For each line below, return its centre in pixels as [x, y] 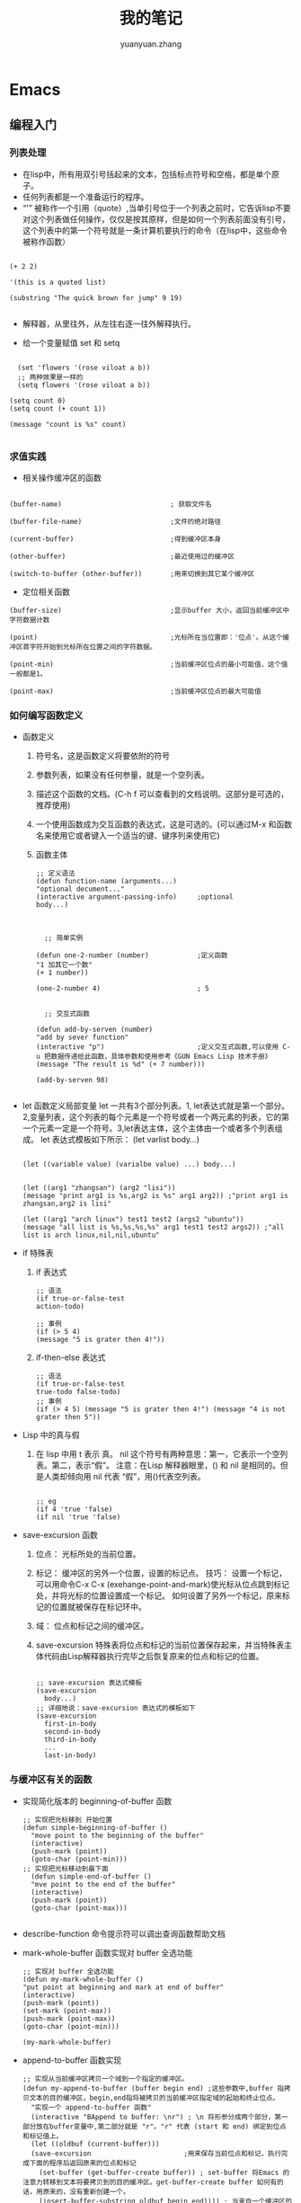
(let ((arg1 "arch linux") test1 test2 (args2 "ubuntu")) [133, 1220]
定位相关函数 [46, 591]
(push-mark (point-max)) [69, 2019]
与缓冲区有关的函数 [51, 1780]
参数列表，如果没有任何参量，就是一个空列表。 [122, 775]
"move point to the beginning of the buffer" [117, 1835]
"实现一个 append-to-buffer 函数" [91, 2107]
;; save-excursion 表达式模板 [89, 1683]
